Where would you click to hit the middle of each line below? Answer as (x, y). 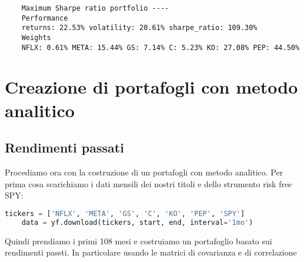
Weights (36, 37)
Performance (45, 18)
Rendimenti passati (64, 147)
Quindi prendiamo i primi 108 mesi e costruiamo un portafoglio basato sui (138, 241)
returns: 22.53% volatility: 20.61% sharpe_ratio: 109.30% (139, 28)
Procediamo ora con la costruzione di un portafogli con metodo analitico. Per (144, 172)
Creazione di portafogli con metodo (151, 87)
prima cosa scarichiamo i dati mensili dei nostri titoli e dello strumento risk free (148, 183)
